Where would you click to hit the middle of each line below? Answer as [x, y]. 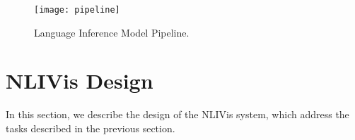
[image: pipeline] [77, 10]
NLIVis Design [80, 81]
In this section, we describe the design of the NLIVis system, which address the [177, 114]
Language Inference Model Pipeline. [112, 32]
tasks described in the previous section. [91, 128]
